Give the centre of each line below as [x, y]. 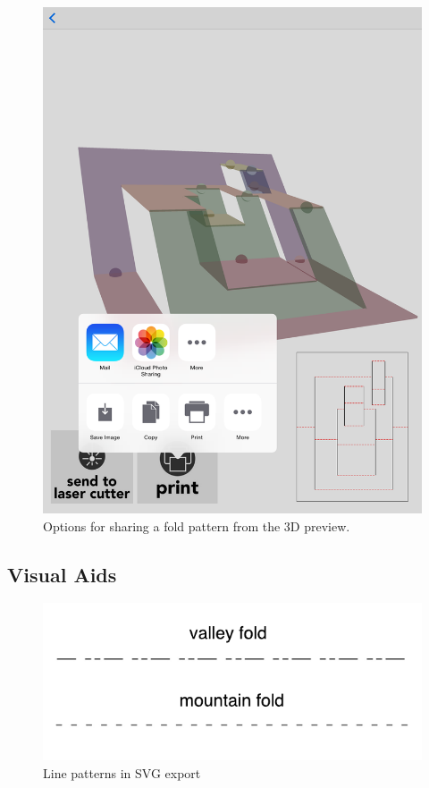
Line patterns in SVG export [122, 773]
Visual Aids [62, 574]
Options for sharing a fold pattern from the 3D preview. [197, 525]
